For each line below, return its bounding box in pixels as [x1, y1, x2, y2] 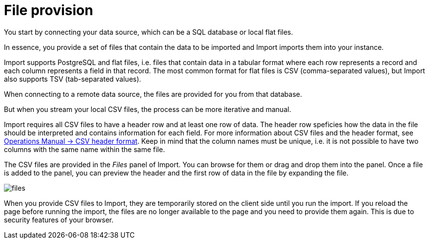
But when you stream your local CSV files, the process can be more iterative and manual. [4, 105, 291, 113]
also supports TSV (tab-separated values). [4, 74, 142, 83]
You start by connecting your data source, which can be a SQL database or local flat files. [4, 27, 293, 36]
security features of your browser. [4, 215, 114, 224]
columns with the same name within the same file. [4, 145, 165, 154]
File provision [4, 2, 94, 19]
